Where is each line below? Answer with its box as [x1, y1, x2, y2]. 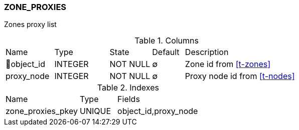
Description [185, 47, 229, 57]
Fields [117, 94, 140, 104]
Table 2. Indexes [97, 82, 159, 93]
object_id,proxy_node [117, 106, 198, 116]
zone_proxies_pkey [6, 106, 78, 116]
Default [152, 47, 180, 57]
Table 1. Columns [134, 35, 199, 46]
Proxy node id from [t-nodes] [185, 71, 295, 81]
